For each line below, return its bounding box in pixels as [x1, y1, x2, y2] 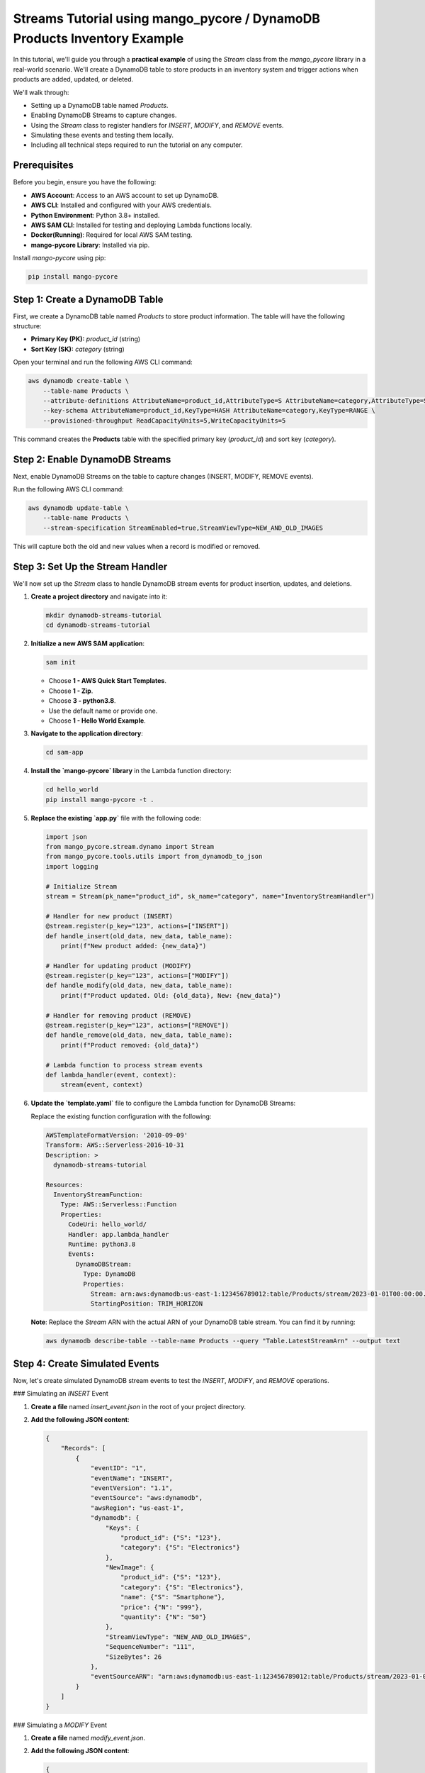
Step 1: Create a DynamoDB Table [13, 293, 164, 305]
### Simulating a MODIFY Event [13, 1721, 108, 1729]
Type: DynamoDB [82, 1270, 136, 1278]
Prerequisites [13, 160, 74, 172]
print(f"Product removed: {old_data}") [60, 1041, 200, 1049]
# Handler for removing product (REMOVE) [45, 1011, 192, 1019]
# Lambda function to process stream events [45, 1061, 203, 1069]
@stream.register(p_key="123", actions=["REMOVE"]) [45, 1021, 229, 1030]
